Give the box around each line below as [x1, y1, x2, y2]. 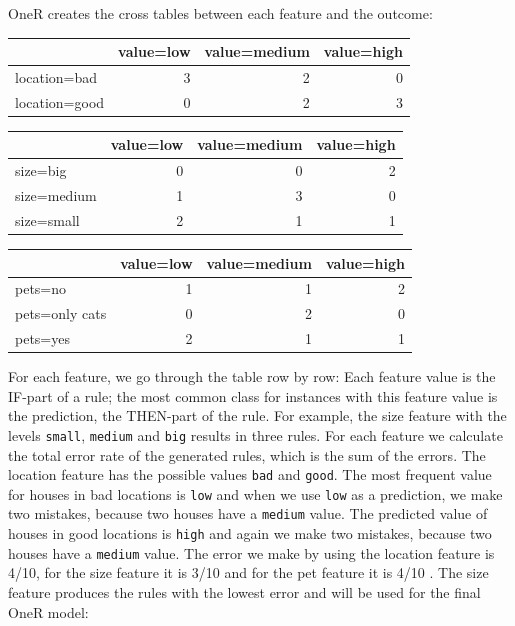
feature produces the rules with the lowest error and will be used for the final [8, 582, 481, 603]
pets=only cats [15, 303, 107, 324]
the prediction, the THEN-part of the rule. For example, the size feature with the [8, 405, 507, 426]
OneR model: [8, 601, 89, 622]
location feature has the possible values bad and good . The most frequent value [8, 464, 492, 485]
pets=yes [15, 328, 70, 349]
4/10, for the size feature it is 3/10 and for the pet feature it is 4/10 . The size [8, 562, 489, 583]
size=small [15, 209, 80, 230]
